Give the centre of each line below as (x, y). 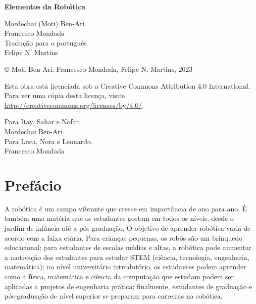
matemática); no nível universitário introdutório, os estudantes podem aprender (125, 267)
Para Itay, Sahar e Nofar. (43, 122)
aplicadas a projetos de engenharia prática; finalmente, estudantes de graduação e (128, 286)
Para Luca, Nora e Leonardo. (49, 141)
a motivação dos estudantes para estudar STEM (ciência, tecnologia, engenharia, (127, 257)
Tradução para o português (46, 42)
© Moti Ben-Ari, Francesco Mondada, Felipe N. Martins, (90, 69)
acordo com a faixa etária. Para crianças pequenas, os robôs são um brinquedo (124, 237)
